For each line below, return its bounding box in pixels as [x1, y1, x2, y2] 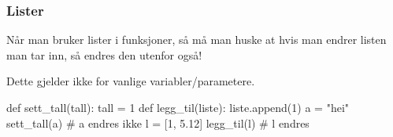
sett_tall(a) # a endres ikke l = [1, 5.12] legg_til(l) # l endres [6, 114, 310, 131]
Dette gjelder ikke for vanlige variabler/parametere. [6, 73, 255, 89]
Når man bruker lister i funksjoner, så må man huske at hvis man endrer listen [6, 31, 387, 48]
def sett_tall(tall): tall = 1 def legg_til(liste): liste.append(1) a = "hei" [6, 99, 350, 115]
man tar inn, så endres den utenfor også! [6, 46, 202, 63]
